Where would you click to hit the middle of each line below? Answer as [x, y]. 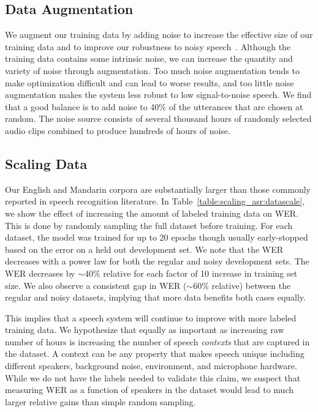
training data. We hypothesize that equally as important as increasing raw [145, 330]
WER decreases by [40, 273]
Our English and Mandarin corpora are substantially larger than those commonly [158, 189]
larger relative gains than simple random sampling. [100, 401]
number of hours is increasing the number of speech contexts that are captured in [157, 341]
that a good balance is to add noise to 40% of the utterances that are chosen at [154, 106]
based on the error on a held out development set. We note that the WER [144, 249]
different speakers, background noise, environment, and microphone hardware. [151, 366]
